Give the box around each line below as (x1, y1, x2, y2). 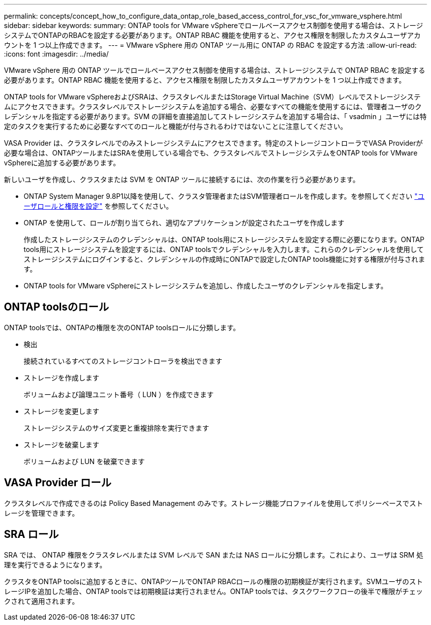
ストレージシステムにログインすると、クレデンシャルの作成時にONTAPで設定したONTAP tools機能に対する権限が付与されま (24, 255, 426, 263)
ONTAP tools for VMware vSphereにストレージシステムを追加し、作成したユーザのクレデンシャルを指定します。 (24, 281, 388, 290)
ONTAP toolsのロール (4, 301, 109, 313)
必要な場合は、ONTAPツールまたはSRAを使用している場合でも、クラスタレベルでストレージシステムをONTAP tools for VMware (4, 149, 418, 157)
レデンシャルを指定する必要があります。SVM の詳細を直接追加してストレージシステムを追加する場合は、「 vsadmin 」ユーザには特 (4, 112, 427, 121)
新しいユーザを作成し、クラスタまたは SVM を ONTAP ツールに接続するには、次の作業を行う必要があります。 (4, 175, 360, 184)
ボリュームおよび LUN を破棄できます (24, 457, 145, 466)
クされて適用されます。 (4, 596, 79, 605)
